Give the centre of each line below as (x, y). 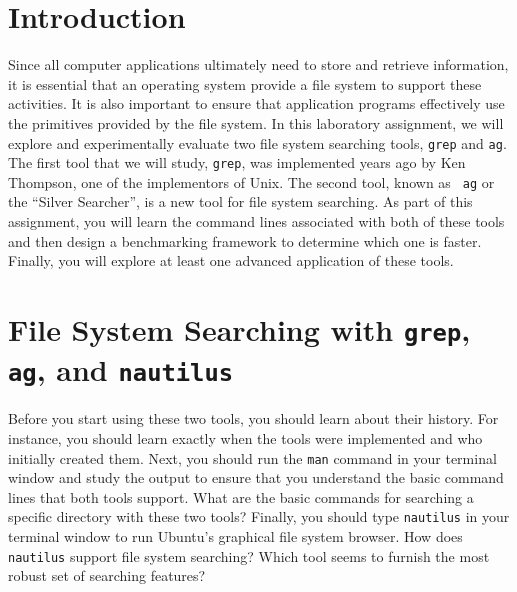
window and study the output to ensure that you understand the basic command (256, 477)
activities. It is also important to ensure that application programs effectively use (256, 103)
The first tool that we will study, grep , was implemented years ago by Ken (237, 162)
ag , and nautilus (121, 369)
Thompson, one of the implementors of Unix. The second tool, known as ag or (251, 181)
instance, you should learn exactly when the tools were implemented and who (245, 438)
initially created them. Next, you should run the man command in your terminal (252, 457)
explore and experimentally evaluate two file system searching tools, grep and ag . (257, 142)
